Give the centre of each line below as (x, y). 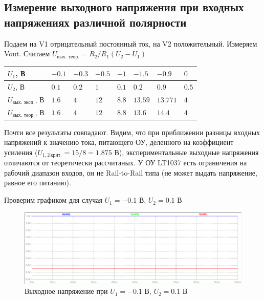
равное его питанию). (38, 183)
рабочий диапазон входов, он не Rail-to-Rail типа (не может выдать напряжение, (131, 172)
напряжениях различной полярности (95, 22)
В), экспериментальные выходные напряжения (186, 152)
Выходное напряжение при (66, 291)
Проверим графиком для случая (53, 200)
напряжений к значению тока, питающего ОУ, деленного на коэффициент (119, 142)
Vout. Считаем (27, 53)
